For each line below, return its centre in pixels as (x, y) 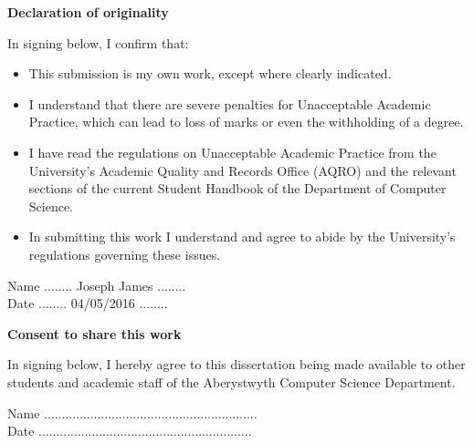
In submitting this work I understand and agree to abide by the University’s (242, 237)
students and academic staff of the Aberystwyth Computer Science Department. (231, 381)
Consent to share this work (95, 333)
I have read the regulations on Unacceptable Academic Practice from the (232, 152)
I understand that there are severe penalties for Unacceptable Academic (230, 103)
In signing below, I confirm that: (98, 42)
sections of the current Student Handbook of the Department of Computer (237, 188)
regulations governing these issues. (125, 254)
